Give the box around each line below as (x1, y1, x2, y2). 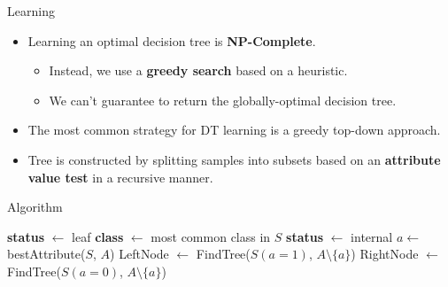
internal (351, 227, 393, 245)
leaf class (72, 227, 124, 245)
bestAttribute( (7, 244, 86, 263)
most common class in (151, 227, 271, 245)
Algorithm (7, 198, 63, 216)
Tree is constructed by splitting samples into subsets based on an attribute (27, 150, 441, 168)
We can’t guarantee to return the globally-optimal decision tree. (49, 90, 397, 109)
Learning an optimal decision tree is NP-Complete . (27, 31, 316, 50)
